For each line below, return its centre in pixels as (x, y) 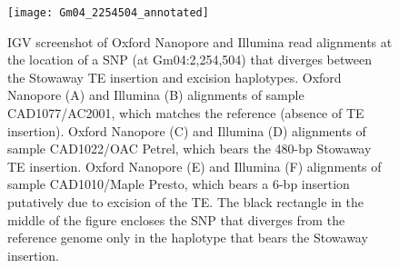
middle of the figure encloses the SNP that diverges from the (176, 219)
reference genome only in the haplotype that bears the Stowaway (188, 238)
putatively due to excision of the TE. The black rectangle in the (185, 202)
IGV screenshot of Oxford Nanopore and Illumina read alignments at (200, 41)
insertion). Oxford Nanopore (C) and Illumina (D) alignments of (187, 130)
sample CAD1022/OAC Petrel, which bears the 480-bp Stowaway (190, 149)
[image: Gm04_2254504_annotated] (108, 13)
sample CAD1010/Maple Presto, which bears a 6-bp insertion (179, 184)
